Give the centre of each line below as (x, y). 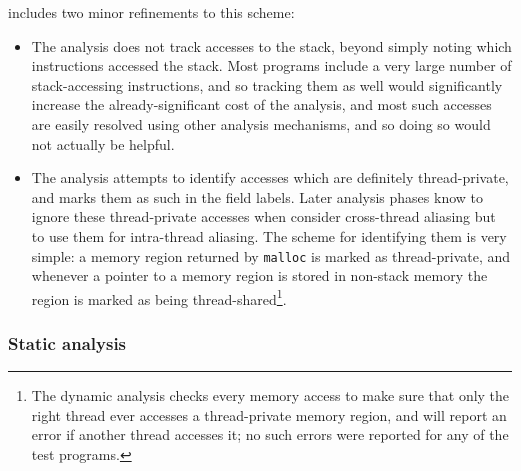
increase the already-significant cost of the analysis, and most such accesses (261, 104)
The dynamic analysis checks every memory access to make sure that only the (270, 395)
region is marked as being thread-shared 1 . (159, 297)
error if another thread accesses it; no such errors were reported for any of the (270, 434)
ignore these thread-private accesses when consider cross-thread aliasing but (263, 216)
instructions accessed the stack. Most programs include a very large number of (271, 65)
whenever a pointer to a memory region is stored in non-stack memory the (259, 275)
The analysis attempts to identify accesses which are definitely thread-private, (270, 177)
